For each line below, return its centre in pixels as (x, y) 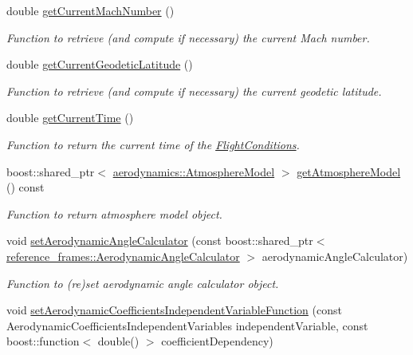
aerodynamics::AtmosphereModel (194, 171)
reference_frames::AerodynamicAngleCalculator (123, 256)
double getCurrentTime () (70, 118)
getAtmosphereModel (349, 171)
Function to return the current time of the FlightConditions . (153, 144)
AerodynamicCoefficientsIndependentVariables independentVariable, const (187, 325)
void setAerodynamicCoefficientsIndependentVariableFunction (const (174, 310)
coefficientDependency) (217, 341)
